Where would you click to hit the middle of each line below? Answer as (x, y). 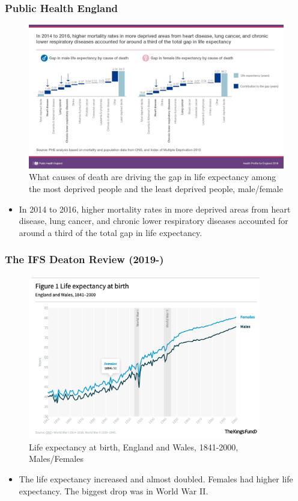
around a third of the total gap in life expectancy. (111, 232)
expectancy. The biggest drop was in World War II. (114, 490)
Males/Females (56, 459)
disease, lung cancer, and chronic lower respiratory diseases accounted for (154, 221)
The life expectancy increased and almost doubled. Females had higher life (156, 478)
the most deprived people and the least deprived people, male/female (156, 188)
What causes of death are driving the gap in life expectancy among (153, 177)
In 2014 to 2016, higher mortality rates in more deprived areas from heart (155, 209)
